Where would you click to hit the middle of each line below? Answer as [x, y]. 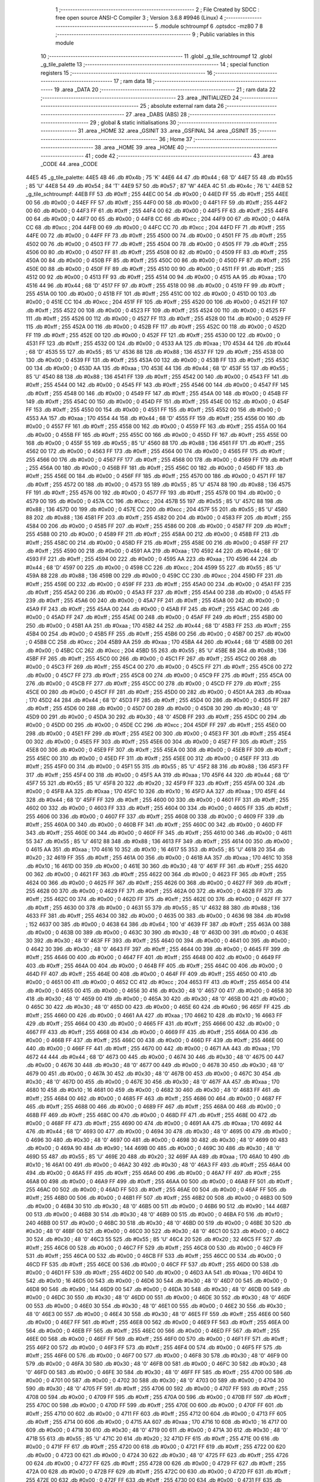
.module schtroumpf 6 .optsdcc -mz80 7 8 [211, 26]
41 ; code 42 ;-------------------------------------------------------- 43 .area [179, 156]
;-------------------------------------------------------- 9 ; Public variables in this [155, 34]
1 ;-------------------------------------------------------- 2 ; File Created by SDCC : [158, 9]
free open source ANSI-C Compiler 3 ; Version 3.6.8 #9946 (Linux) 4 [139, 18]
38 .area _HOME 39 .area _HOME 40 [139, 148]
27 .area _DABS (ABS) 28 [156, 114]
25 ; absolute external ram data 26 [182, 106]
